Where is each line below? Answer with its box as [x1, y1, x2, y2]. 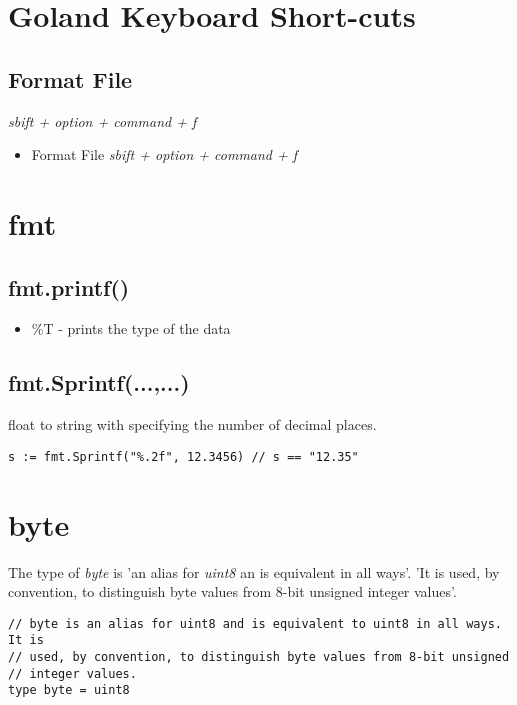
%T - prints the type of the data [31, 318, 231, 339]
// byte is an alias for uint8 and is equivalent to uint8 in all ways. [8, 616, 502, 631]
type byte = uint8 [8, 683, 130, 698]
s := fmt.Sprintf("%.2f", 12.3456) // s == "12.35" [8, 449, 359, 464]
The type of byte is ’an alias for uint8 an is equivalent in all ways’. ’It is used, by [8, 561, 500, 582]
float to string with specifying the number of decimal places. [8, 414, 377, 435]
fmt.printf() [8, 271, 130, 302]
